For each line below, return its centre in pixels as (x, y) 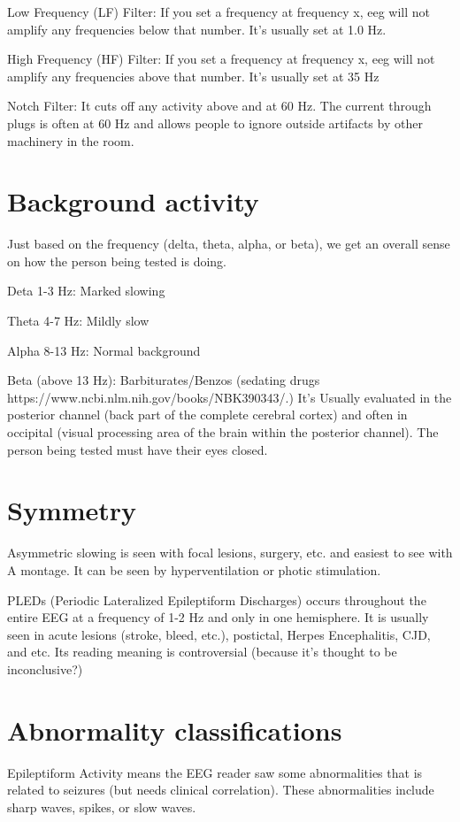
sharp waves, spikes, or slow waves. (102, 807)
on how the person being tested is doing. (117, 261)
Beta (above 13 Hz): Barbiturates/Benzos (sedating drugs (164, 380)
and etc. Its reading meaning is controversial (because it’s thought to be (202, 652)
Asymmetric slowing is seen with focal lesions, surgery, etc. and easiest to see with (230, 553)
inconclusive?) (45, 668)
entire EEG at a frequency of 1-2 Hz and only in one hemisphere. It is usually (218, 617)
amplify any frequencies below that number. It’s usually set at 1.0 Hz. (197, 29)
